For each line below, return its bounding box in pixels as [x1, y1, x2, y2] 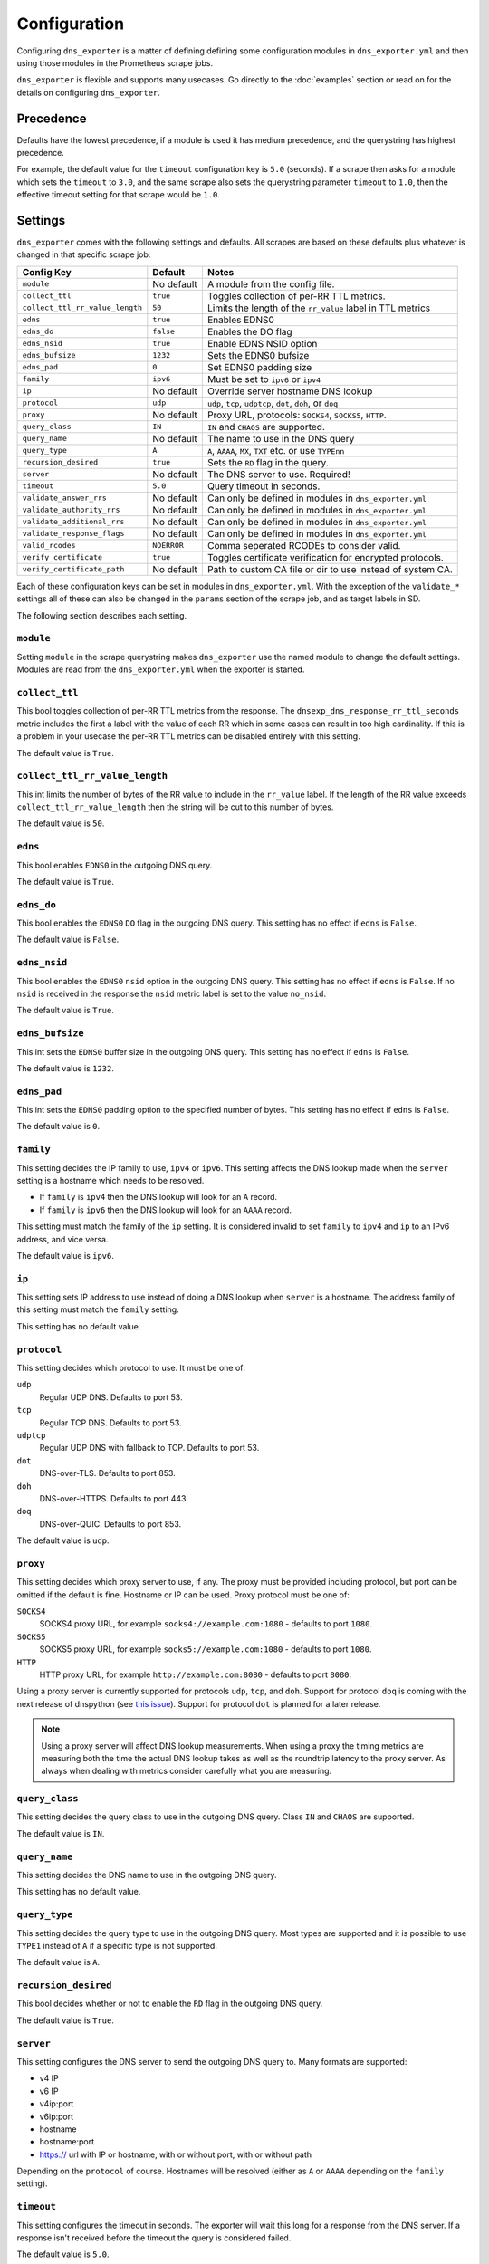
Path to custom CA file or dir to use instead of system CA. [206, 562, 453, 575]
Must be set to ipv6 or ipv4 [206, 372, 321, 385]
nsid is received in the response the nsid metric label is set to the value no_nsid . [16, 988, 326, 1000]
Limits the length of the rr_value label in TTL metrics [206, 302, 431, 314]
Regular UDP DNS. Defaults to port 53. [39, 1391, 183, 1403]
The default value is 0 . [16, 1121, 100, 1132]
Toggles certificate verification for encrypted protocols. [206, 551, 444, 563]
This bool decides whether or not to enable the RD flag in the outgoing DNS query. [16, 1998, 323, 2010]
